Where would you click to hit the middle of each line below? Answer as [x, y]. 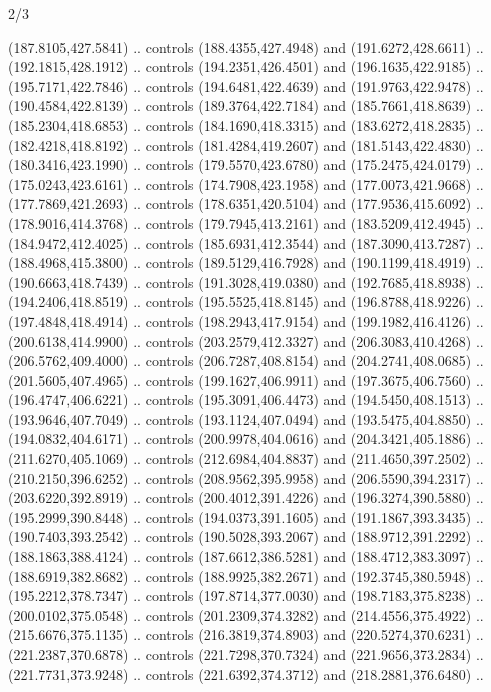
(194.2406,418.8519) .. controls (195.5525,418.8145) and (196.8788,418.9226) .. [246, 301]
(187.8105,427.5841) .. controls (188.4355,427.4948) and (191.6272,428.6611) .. [246, 46]
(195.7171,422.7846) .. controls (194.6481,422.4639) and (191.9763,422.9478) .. [246, 85]
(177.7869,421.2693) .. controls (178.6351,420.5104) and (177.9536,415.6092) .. [246, 203]
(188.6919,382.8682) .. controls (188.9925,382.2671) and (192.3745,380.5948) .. [246, 575]
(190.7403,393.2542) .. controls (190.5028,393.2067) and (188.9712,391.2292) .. [246, 536]
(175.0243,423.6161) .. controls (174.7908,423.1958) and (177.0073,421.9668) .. [246, 183]
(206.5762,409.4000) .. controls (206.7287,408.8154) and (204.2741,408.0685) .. [246, 360]
